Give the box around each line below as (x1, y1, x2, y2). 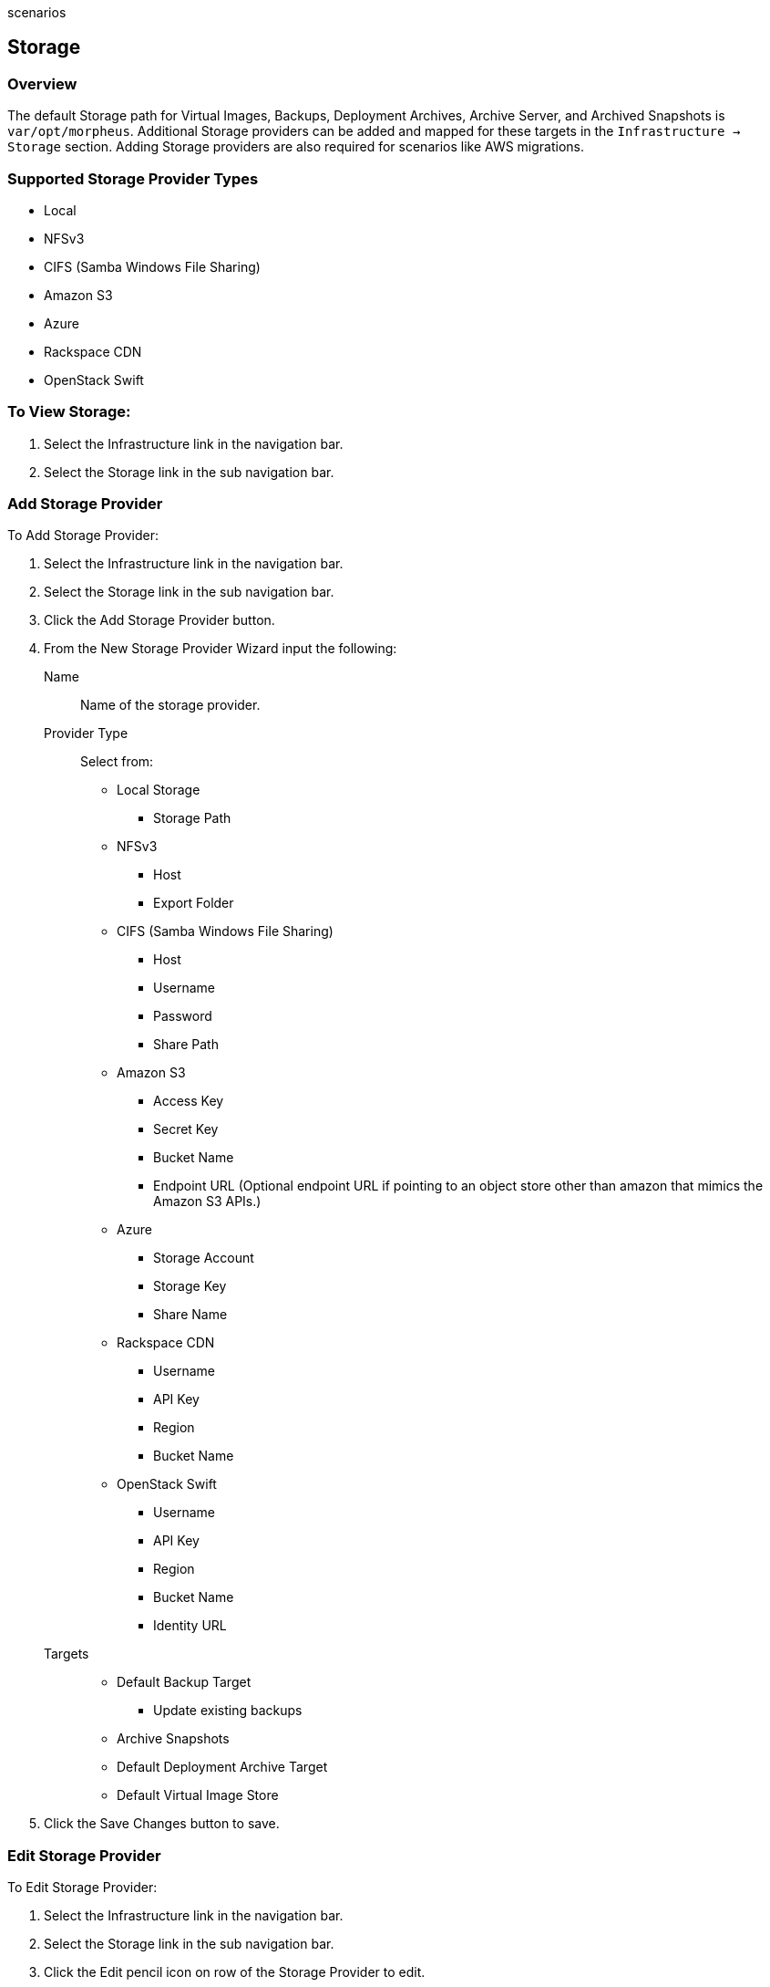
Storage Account (153, 1250, 254, 1266)
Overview (7, 74, 77, 93)
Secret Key (153, 1121, 219, 1138)
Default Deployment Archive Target (117, 1759, 328, 1775)
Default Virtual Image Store (117, 1787, 279, 1804)
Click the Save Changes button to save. (44, 1815, 280, 1832)
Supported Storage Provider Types (7, 169, 259, 188)
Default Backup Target (117, 1674, 252, 1691)
